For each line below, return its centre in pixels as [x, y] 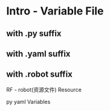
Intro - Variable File [55, 11]
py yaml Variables [28, 101]
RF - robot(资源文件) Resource [44, 89]
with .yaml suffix [38, 53]
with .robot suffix [39, 75]
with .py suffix [34, 33]
